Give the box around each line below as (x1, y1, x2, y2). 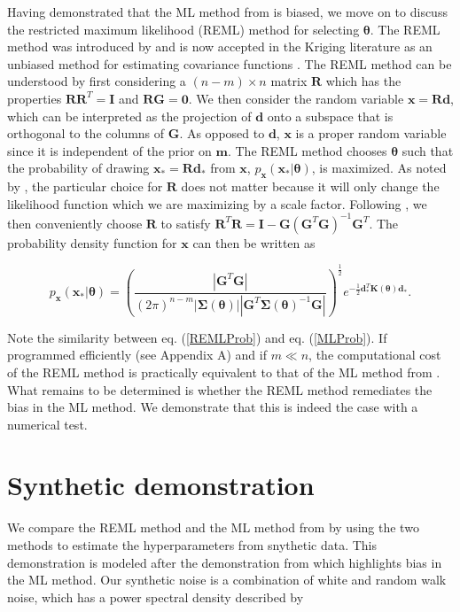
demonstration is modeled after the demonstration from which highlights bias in (7, 553, 442, 571)
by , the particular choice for (7, 177, 163, 196)
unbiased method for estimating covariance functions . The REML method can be (7, 54, 452, 73)
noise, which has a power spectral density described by (7, 587, 304, 606)
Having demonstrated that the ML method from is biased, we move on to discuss (7, 3, 448, 20)
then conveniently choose (7, 213, 143, 232)
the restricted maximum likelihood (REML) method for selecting (7, 19, 360, 38)
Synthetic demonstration (7, 467, 315, 503)
